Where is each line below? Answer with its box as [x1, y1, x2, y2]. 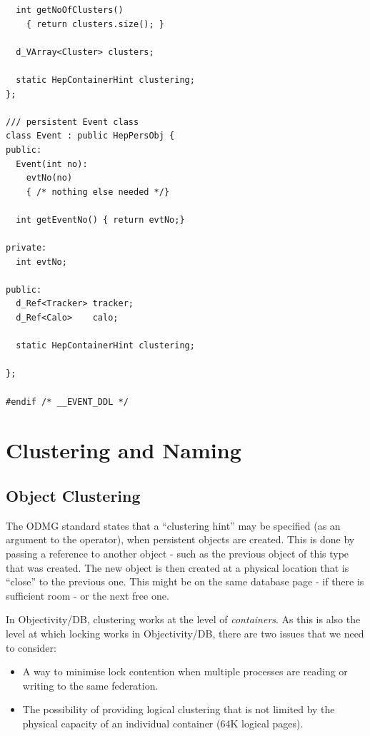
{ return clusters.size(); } [26, 19, 164, 29]
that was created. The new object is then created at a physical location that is [6, 560, 349, 575]
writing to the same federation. [22, 677, 159, 692]
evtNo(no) [26, 173, 73, 183]
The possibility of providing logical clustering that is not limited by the [22, 702, 335, 717]
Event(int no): [16, 158, 88, 169]
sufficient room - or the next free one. [6, 588, 169, 603]
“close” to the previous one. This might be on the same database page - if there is [6, 574, 364, 589]
